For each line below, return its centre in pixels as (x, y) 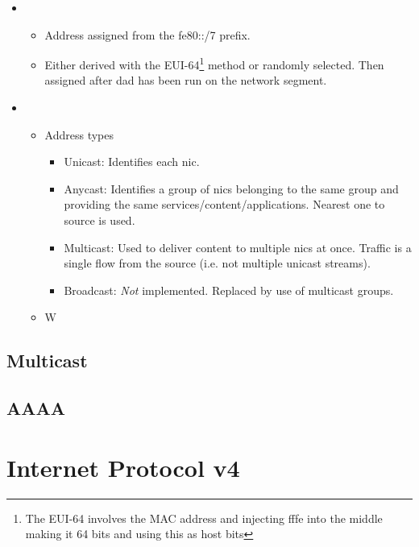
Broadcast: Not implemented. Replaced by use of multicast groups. (229, 290)
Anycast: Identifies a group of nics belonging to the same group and (231, 188)
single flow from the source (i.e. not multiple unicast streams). (217, 263)
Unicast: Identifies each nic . (132, 162)
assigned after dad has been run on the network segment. (186, 80)
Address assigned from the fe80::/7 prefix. (147, 34)
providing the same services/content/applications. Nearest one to (224, 204)
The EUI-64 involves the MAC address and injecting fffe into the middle (204, 518)
